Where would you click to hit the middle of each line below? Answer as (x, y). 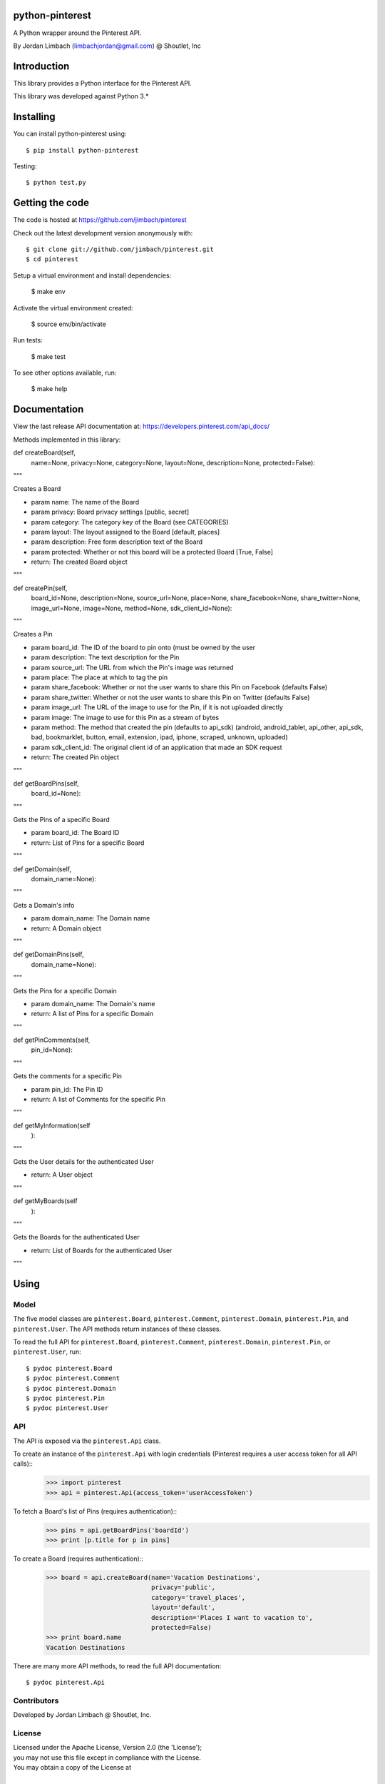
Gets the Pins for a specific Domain (65, 990)
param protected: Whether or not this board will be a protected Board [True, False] (152, 552)
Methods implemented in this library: (67, 440)
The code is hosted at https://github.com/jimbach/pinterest (100, 220)
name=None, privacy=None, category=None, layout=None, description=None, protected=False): (173, 462)
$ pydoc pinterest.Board (69, 1368)
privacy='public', (183, 1587)
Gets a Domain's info (44, 905)
